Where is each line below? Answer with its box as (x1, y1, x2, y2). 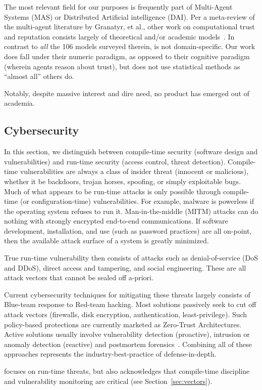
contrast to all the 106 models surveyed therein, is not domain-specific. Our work (4, 41, 255, 52)
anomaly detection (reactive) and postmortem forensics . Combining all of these (4, 338, 252, 349)
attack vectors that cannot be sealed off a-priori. (4, 272, 153, 283)
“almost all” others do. (4, 71, 74, 81)
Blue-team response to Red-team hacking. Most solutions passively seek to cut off (4, 299, 256, 310)
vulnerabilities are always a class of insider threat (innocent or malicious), (20, 166, 249, 177)
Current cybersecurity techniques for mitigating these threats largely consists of (4, 289, 250, 299)
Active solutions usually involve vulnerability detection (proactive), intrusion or (4, 329, 250, 339)
